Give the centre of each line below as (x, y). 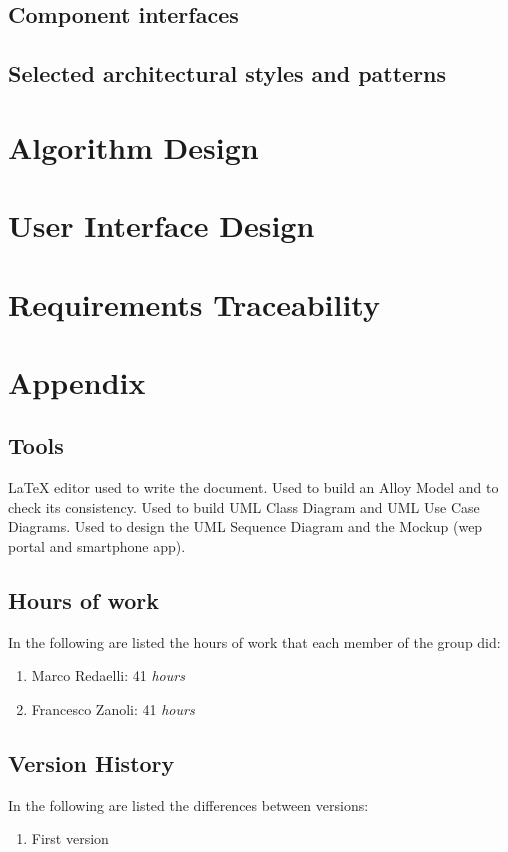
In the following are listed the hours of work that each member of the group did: (254, 641)
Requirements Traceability (194, 303)
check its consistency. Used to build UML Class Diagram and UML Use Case (244, 506)
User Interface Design (161, 225)
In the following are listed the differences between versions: (188, 804)
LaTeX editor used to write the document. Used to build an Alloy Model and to (253, 487)
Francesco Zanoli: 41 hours (113, 709)
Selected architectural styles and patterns (227, 73)
